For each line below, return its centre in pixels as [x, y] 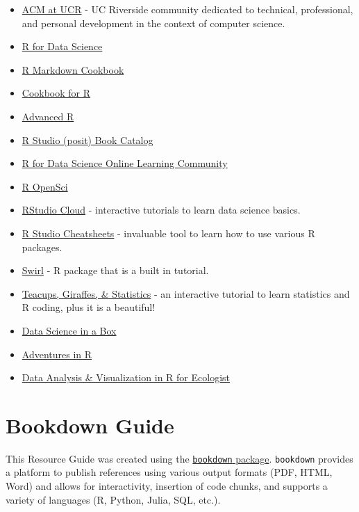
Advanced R [48, 116]
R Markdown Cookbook [73, 69]
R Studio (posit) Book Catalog [87, 139]
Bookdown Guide [90, 425]
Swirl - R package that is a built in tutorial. [115, 270]
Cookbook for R [56, 93]
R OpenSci [45, 186]
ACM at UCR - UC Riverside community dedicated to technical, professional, [187, 9]
